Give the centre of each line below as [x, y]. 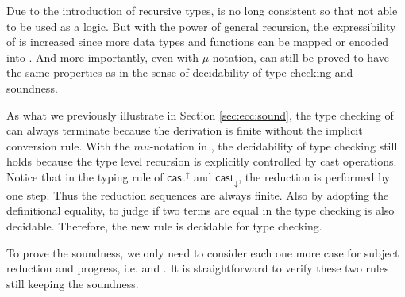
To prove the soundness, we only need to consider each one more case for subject [203, 252]
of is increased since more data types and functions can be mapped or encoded [198, 42]
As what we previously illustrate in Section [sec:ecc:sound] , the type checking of [200, 114]
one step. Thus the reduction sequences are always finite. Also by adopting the [198, 194]
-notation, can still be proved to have [299, 57]
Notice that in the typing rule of [85, 176]
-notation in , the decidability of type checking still [274, 145]
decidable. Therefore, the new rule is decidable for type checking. [164, 226]
